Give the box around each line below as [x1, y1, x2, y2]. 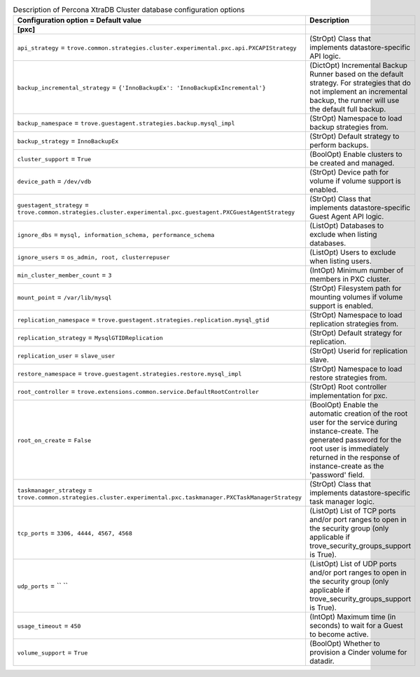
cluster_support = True [17, 154, 92, 164]
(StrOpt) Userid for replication [309, 346, 408, 356]
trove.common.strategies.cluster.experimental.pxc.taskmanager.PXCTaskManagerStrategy [17, 493, 302, 501]
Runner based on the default [309, 69, 404, 79]
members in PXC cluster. [309, 274, 391, 284]
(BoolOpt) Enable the [309, 400, 379, 410]
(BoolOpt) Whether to [309, 638, 381, 648]
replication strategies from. [309, 319, 399, 329]
